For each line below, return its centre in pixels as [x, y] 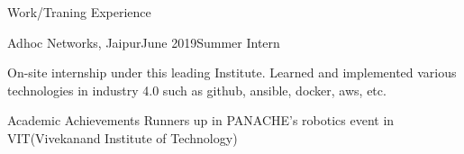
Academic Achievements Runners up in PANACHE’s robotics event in [201, 120]
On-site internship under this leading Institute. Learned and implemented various [232, 72]
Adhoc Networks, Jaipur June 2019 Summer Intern [144, 42]
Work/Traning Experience [79, 12]
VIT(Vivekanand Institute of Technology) [123, 137]
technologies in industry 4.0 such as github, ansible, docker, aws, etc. [197, 90]
